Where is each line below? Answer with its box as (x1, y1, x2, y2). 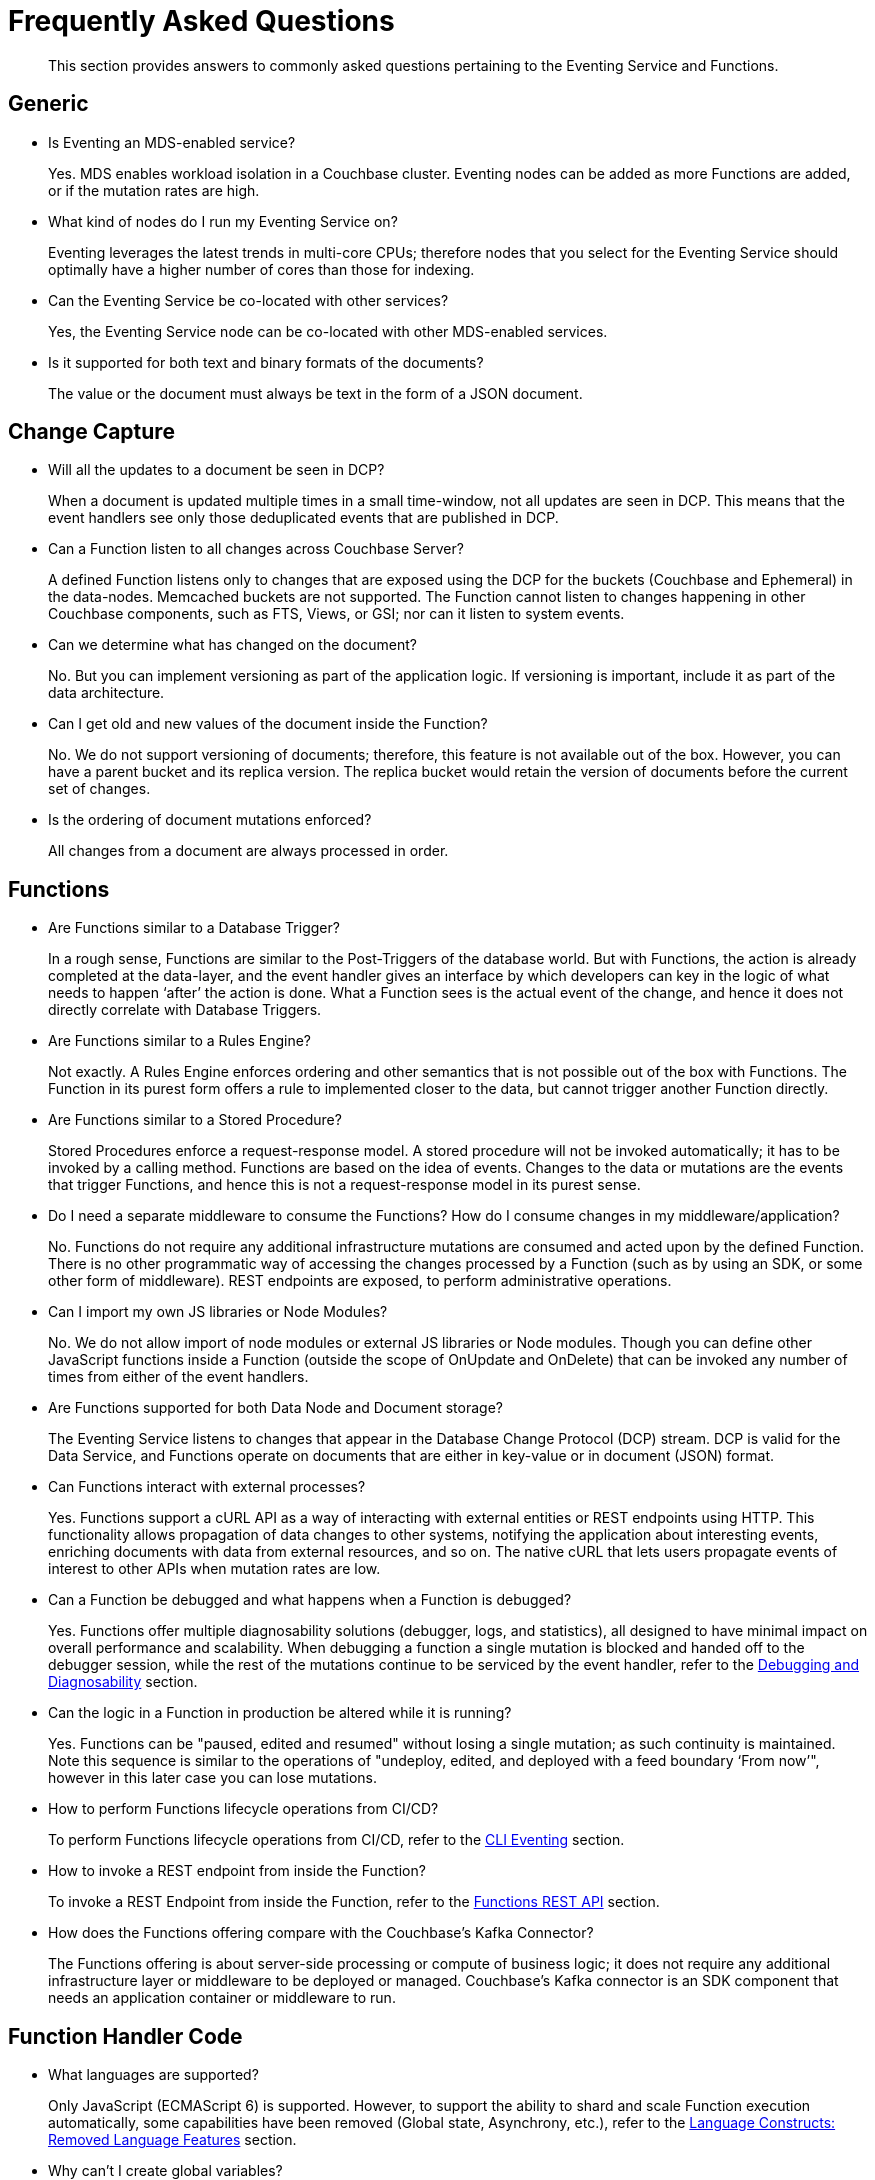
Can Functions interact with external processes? (48, 1478, 366, 1496)
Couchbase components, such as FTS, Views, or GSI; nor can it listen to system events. (48, 605, 625, 623)
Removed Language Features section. (48, 2131, 297, 2149)
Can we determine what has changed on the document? (48, 636, 417, 654)
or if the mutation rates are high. (48, 181, 260, 199)
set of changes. (48, 780, 151, 798)
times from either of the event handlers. (48, 1368, 309, 1386)
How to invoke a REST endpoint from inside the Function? (48, 1862, 426, 1880)
